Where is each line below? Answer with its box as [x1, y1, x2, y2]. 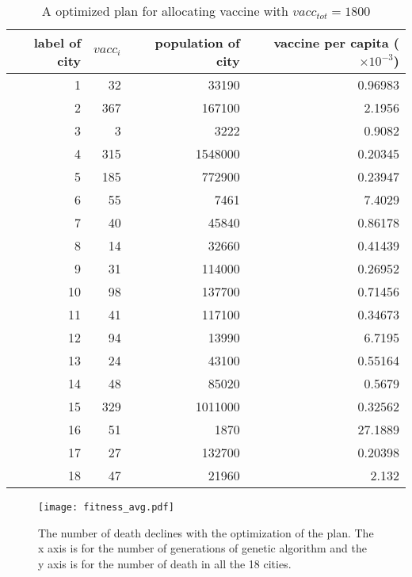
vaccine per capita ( [273, 33, 399, 52]
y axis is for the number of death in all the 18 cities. [38, 555, 292, 571]
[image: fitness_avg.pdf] [38, 502, 174, 513]
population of [154, 33, 240, 52]
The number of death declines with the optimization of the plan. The [38, 524, 374, 541]
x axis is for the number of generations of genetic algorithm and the [38, 540, 367, 556]
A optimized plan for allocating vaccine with [41, 2, 288, 20]
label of [33, 33, 81, 52]
